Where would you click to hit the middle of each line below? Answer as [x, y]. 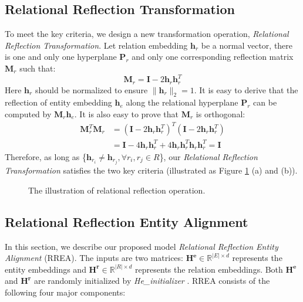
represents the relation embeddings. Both [209, 269]
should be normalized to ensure [91, 89]
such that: [38, 68]
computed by [28, 113]
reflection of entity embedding [58, 102]
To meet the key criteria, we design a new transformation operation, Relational [147, 34]
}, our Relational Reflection [208, 157]
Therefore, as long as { [46, 157]
